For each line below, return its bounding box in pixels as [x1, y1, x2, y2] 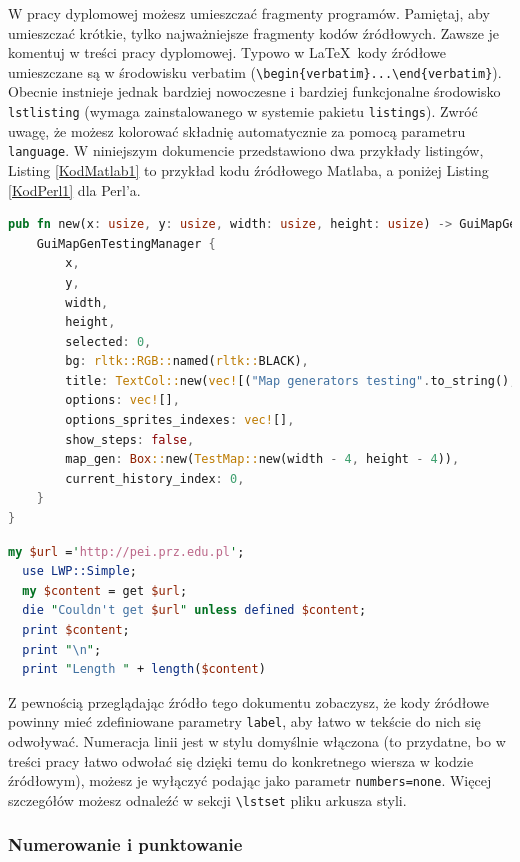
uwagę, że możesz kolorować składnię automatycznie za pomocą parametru [8, 120, 466, 141]
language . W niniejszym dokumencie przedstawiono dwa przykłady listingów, [8, 140, 484, 161]
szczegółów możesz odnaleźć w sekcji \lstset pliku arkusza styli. [8, 789, 407, 810]
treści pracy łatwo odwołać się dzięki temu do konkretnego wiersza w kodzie [8, 750, 474, 771]
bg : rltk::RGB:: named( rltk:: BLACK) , [65, 354, 309, 369]
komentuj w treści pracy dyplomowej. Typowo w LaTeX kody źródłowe [8, 42, 446, 63]
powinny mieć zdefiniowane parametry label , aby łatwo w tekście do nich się [8, 711, 481, 732]
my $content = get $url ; [22, 583, 188, 598]
